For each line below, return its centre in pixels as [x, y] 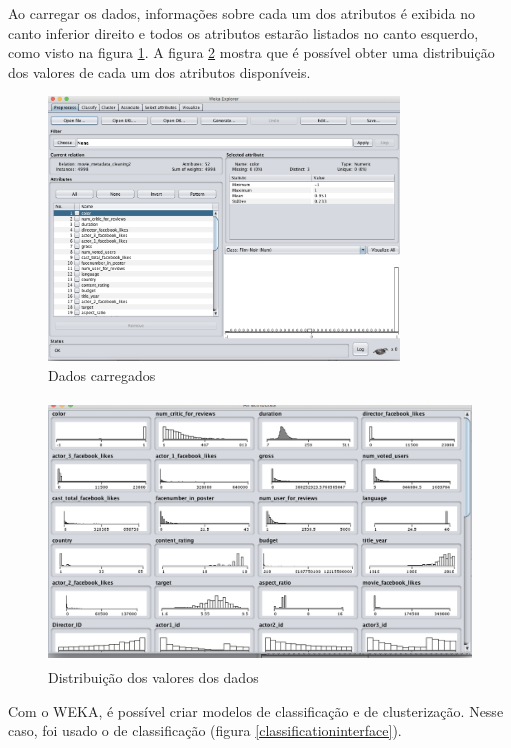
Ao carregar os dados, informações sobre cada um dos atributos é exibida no [241, 13]
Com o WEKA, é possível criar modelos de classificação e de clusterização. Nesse [256, 710]
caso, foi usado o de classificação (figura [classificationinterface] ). [205, 730]
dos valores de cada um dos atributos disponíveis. [159, 71]
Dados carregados [102, 374]
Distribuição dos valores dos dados [153, 677]
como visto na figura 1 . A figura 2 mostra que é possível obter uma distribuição [251, 52]
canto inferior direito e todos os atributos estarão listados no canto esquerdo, [243, 32]
